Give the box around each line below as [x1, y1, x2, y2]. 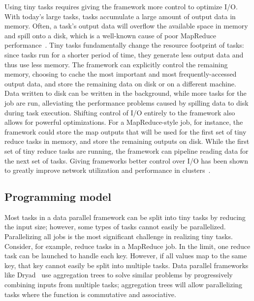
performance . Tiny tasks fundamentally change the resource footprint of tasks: [4, 40, 244, 50]
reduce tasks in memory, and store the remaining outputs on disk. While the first [4, 136, 250, 146]
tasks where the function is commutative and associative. [4, 289, 176, 299]
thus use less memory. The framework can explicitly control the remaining [4, 59, 228, 69]
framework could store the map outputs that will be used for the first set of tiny [4, 126, 247, 137]
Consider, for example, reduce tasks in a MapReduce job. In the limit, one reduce [4, 241, 251, 251]
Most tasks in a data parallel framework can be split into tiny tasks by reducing [4, 212, 246, 222]
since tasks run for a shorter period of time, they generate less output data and [4, 49, 244, 59]
